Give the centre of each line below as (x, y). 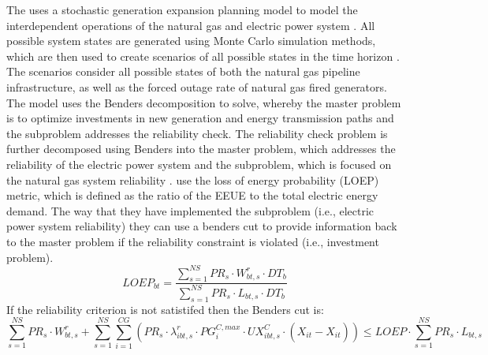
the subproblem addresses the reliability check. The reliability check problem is (197, 133)
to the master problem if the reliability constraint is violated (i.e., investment (193, 241)
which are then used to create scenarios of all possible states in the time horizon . (203, 56)
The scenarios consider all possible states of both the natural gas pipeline (183, 71)
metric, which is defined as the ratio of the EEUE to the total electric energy (192, 195)
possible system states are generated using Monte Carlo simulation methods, (191, 41)
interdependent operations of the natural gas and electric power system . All (191, 25)
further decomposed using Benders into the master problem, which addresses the (201, 149)
